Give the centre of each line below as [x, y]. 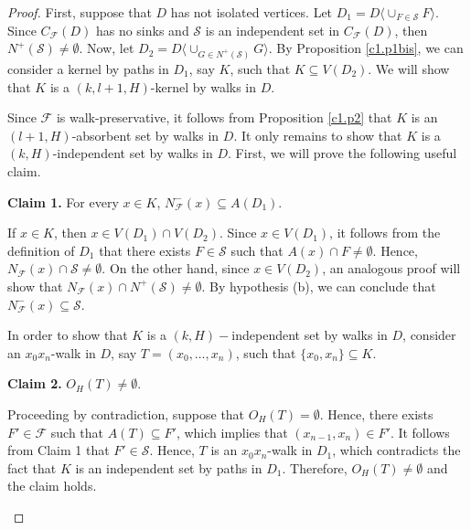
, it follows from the [385, 233]
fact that [32, 467]
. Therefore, [315, 467]
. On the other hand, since [176, 268]
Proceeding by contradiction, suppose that [126, 413]
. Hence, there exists [376, 413]
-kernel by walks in [203, 86]
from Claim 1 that [59, 450]
